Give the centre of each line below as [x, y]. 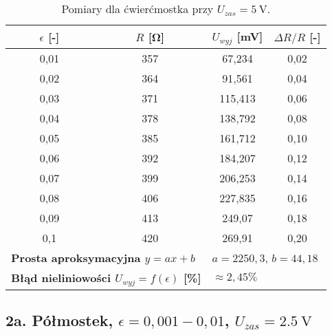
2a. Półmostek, [59, 320]
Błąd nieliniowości [61, 277]
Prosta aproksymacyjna [76, 257]
